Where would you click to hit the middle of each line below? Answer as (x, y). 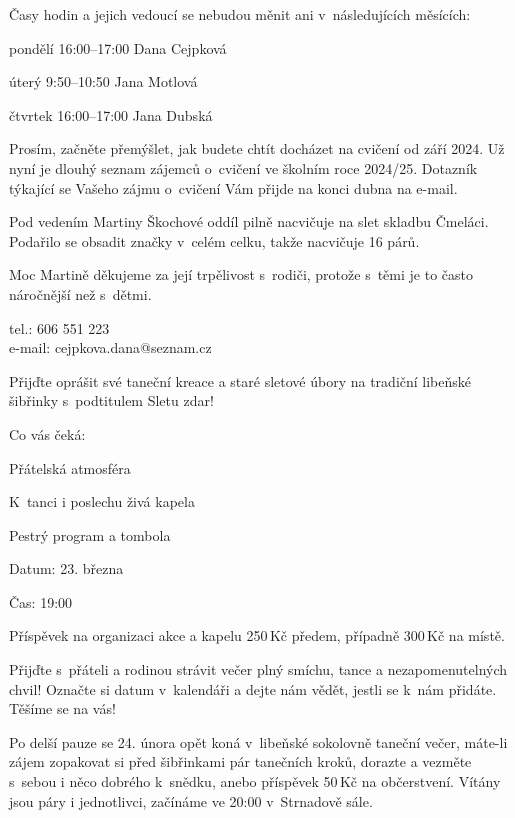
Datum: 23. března (66, 568)
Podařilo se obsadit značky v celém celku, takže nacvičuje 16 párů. (214, 240)
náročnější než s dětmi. (80, 293)
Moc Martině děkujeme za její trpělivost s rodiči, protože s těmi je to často (241, 274)
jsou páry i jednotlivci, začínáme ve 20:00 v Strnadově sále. (191, 800)
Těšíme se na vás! (62, 708)
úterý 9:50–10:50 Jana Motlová (103, 81)
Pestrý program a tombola (90, 534)
